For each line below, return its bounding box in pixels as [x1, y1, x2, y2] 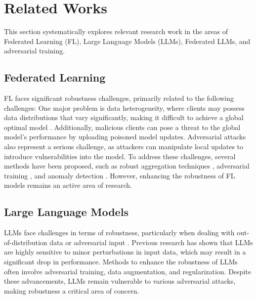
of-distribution [4, 237, 47, 247]
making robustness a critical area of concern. [4, 285, 139, 296]
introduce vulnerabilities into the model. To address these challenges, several [4, 151, 236, 161]
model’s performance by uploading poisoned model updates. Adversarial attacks [4, 131, 246, 142]
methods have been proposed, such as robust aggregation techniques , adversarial [4, 161, 250, 171]
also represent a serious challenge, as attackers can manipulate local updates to [4, 141, 244, 152]
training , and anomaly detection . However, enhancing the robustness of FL [4, 170, 235, 180]
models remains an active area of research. [4, 180, 132, 190]
